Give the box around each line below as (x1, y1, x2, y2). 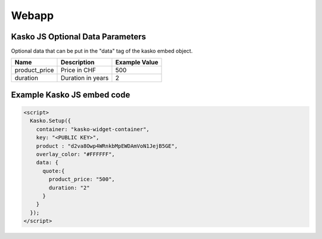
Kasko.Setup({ (30, 117, 72, 125)
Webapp (11, 9, 54, 22)
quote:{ (42, 167, 65, 174)
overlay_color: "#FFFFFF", (36, 151, 116, 158)
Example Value (115, 58, 159, 67)
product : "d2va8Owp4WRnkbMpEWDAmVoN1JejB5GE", (36, 142, 178, 149)
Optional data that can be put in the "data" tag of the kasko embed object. (11, 48, 193, 55)
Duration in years (60, 74, 109, 82)
